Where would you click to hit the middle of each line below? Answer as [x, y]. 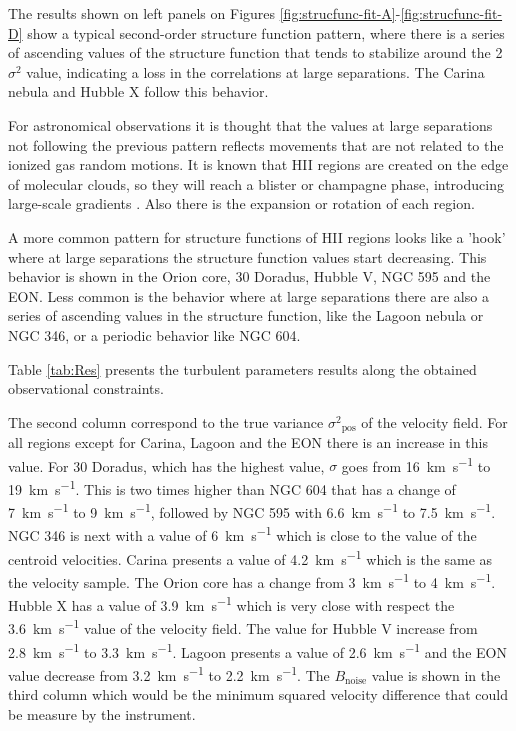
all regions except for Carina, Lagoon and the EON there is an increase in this [248, 442]
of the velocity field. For [434, 421]
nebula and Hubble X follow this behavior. [138, 91]
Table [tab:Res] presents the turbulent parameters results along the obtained [242, 368]
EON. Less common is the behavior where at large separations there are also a [248, 295]
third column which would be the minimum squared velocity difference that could [258, 694]
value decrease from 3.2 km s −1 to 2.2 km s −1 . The [169, 673]
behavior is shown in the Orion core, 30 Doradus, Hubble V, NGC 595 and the [249, 276]
